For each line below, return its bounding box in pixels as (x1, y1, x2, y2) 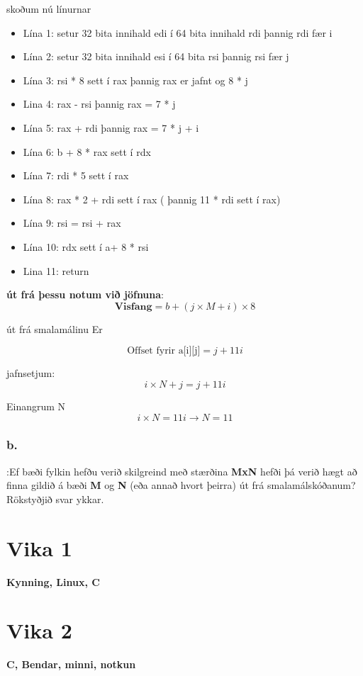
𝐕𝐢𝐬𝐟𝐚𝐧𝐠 (114, 301, 152, 312)
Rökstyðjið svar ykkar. (6, 491, 104, 506)
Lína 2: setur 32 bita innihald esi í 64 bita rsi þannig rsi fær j (23, 49, 289, 64)
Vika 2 (6, 616, 72, 645)
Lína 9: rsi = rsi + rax (23, 215, 121, 230)
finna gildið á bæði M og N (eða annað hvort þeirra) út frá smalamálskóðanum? (6, 478, 356, 492)
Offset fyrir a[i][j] (127, 346, 201, 356)
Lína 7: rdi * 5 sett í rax (23, 168, 129, 183)
